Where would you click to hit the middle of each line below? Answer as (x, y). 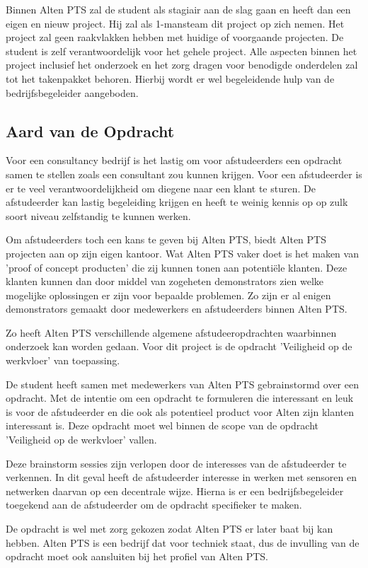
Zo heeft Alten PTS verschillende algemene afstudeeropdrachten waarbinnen (171, 332)
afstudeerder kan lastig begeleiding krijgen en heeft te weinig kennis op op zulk (177, 202)
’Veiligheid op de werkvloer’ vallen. (81, 440)
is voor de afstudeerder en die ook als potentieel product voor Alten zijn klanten (180, 411)
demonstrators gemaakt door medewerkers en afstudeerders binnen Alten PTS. (177, 309)
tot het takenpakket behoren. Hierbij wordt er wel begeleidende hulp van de (170, 78)
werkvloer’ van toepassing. (63, 360)
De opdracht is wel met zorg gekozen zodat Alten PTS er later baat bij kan (169, 529)
